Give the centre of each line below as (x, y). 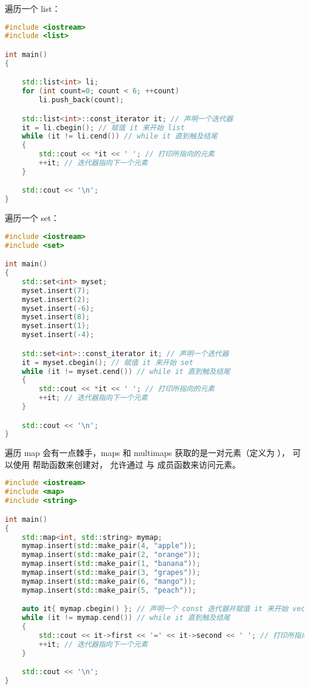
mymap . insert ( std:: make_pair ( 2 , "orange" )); (111, 555)
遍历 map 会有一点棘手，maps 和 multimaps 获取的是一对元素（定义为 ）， (147, 453)
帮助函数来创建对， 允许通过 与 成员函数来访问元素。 (136, 464)
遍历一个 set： (32, 218)
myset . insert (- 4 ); (58, 335)
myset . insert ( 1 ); (56, 326)
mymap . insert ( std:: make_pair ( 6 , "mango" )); (109, 581)
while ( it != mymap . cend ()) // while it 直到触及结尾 (126, 618)
